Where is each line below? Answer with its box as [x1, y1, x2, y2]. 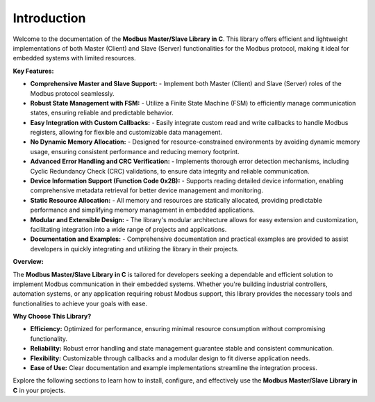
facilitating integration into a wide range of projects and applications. [30, 225, 227, 233]
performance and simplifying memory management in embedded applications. [30, 206, 255, 215]
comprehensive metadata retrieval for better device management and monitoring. [30, 186, 263, 194]
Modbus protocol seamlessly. [30, 89, 115, 97]
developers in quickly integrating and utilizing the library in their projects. [30, 244, 239, 253]
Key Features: [12, 67, 54, 75]
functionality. [30, 334, 68, 343]
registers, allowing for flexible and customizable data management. [30, 128, 222, 137]
